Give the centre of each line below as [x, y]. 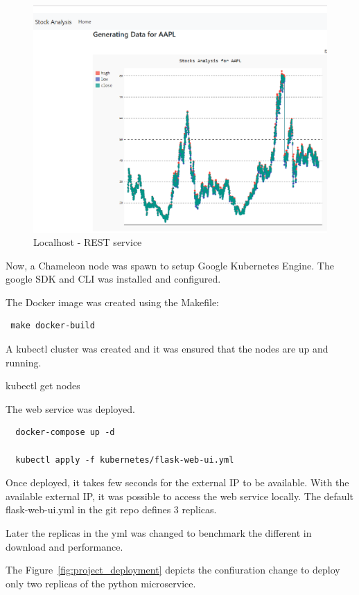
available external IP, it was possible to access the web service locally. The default [179, 496]
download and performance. [64, 546]
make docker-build [53, 326]
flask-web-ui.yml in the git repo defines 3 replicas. [111, 509]
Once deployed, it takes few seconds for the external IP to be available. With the [177, 482]
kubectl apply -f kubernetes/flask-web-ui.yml [125, 460]
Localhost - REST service [88, 242]
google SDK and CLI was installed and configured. [113, 279]
